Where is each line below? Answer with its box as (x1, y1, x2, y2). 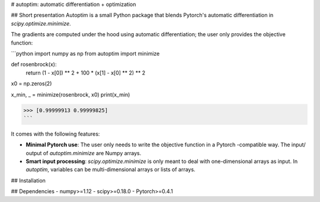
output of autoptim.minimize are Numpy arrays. (25, 149, 142, 156)
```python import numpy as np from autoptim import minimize (11, 50, 160, 57)
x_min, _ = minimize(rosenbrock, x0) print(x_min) (11, 91, 130, 98)
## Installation (11, 177, 46, 184)
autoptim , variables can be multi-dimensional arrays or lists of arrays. (25, 166, 196, 173)
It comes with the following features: (11, 130, 100, 137)
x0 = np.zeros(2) (11, 80, 52, 87)
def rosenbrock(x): (11, 61, 57, 68)
